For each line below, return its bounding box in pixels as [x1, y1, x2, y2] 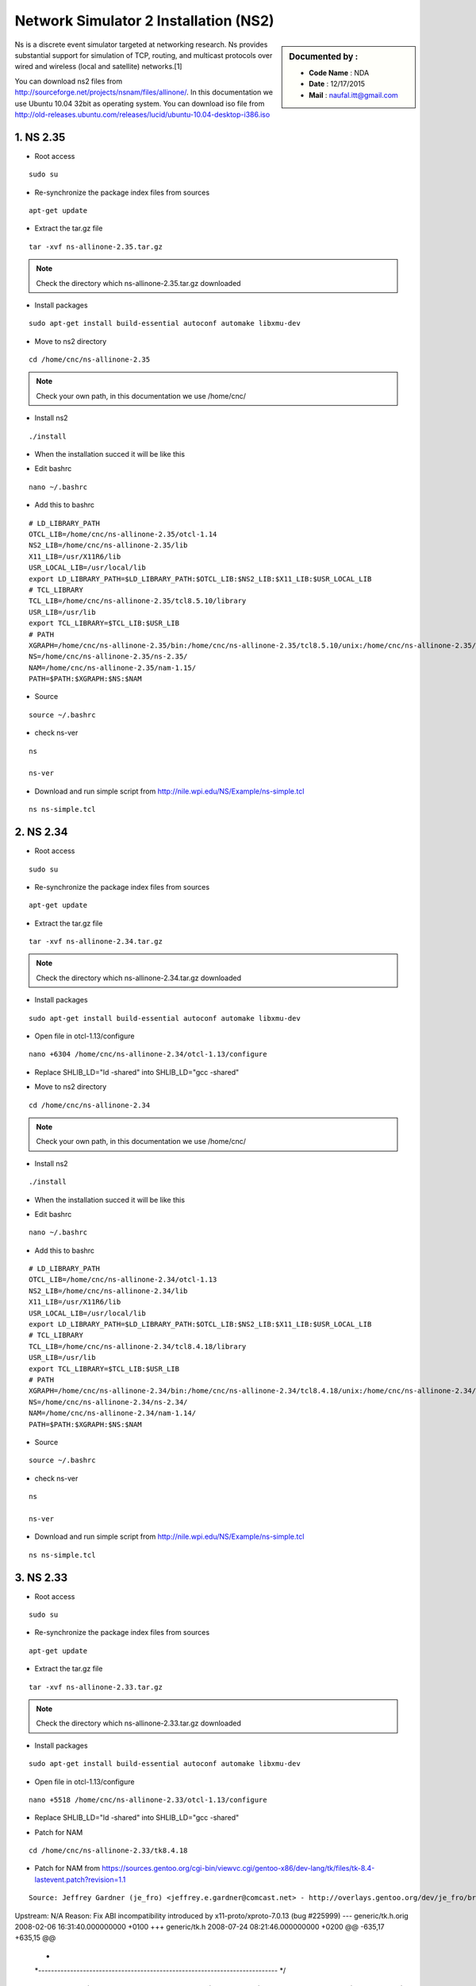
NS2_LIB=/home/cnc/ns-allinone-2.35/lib [29, 541, 188, 550]
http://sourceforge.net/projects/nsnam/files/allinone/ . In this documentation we [14, 87, 274, 97]
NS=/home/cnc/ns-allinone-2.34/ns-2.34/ [29, 1397, 188, 1406]
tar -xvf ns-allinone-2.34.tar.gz [29, 937, 163, 946]
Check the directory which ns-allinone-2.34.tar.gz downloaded [36, 973, 242, 983]
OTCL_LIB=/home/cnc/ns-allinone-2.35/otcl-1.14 [29, 530, 217, 539]
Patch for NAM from [34, 1864, 101, 1873]
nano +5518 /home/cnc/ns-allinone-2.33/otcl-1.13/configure [29, 1795, 267, 1804]
